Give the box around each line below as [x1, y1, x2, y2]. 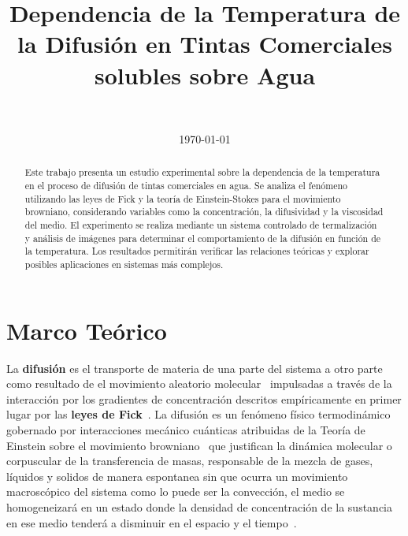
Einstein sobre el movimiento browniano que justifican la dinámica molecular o [6, 437, 392, 453]
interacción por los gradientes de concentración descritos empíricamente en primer [6, 390, 402, 407]
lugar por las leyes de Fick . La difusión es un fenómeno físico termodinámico [6, 406, 391, 422]
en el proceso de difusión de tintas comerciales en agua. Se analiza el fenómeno [24, 179, 347, 192]
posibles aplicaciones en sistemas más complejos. [24, 258, 224, 271]
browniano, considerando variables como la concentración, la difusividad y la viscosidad [24, 205, 384, 218]
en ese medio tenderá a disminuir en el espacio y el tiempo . [6, 514, 297, 530]
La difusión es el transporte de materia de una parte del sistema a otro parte [6, 359, 383, 376]
